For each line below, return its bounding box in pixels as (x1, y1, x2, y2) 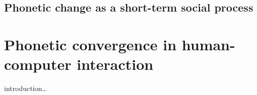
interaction (77, 53, 154, 74)
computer (4, 53, 72, 74)
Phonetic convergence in (4, 34, 177, 54)
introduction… (4, 82, 47, 93)
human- (181, 34, 235, 54)
